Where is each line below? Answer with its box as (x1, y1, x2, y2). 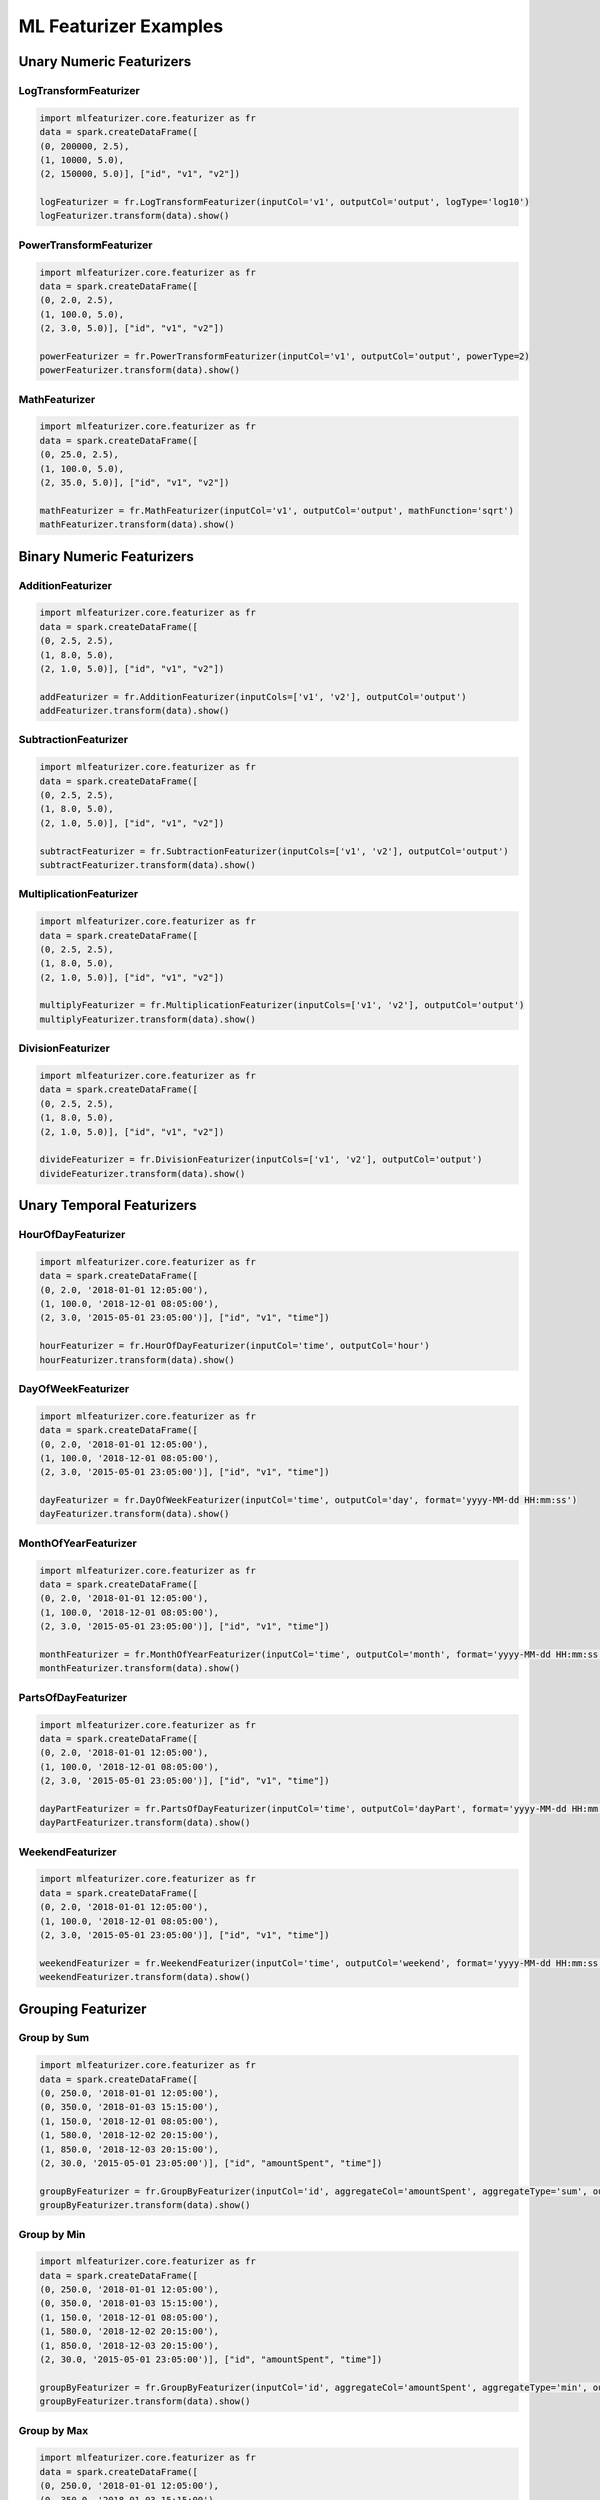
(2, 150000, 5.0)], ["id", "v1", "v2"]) (39, 168, 240, 180)
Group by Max (18, 2423, 89, 2437)
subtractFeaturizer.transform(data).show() (39, 859, 257, 870)
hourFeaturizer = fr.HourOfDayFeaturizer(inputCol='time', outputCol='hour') (39, 1340, 430, 1352)
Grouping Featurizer (18, 2000, 147, 2017)
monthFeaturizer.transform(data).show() (39, 1663, 240, 1674)
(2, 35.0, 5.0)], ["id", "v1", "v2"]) (39, 477, 230, 489)
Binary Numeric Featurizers (18, 548, 194, 565)
